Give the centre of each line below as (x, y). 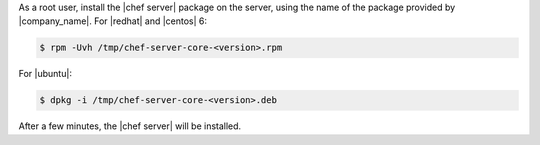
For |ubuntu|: (45, 74)
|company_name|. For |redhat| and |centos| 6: (113, 21)
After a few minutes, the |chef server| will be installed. (130, 126)
